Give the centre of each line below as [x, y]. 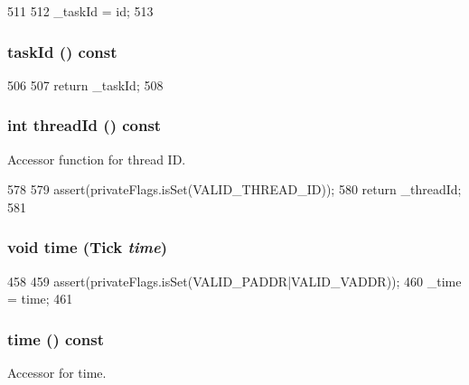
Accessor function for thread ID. [97, 159]
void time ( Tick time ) [88, 247]
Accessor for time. [57, 373]
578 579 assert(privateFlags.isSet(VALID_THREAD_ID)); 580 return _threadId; [234, 189]
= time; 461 [40, 299]
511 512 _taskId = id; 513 [80, 11]
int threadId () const [84, 125]
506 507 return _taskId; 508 [85, 85]
